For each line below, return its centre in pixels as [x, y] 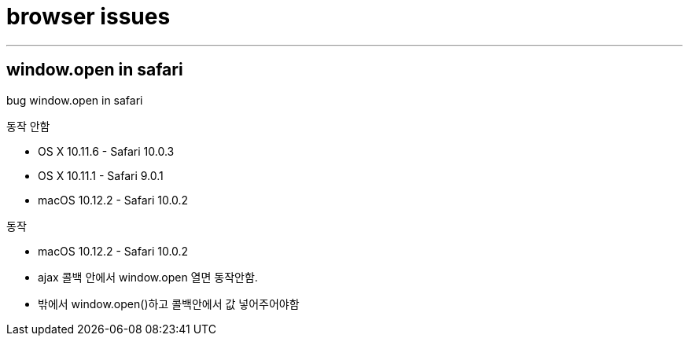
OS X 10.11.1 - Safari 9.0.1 [101, 175]
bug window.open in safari [75, 100]
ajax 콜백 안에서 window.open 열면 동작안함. [148, 277]
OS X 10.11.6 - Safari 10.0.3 [106, 151]
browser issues [88, 17]
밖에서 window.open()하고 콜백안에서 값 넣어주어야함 [169, 303]
